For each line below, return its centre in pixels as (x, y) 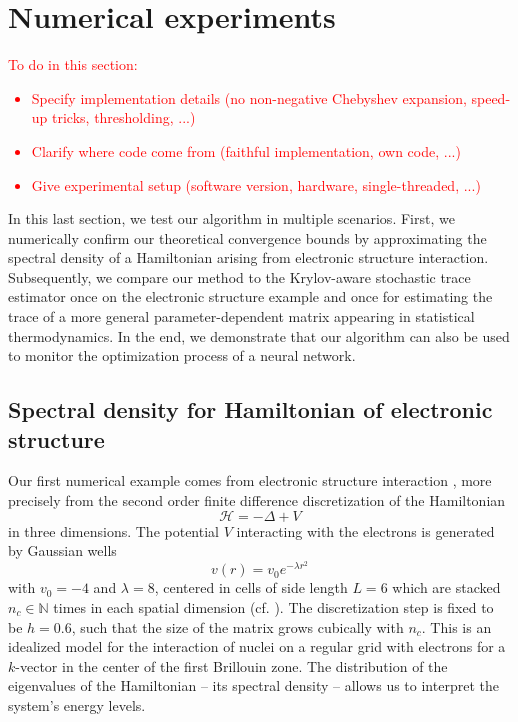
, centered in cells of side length (251, 587)
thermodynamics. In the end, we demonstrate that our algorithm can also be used (259, 335)
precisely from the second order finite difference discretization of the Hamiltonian (257, 500)
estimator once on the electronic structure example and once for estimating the (250, 296)
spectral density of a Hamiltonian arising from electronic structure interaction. (248, 257)
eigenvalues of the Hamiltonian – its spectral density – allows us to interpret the (253, 685)
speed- (491, 97)
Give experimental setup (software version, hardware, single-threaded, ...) (256, 184)
